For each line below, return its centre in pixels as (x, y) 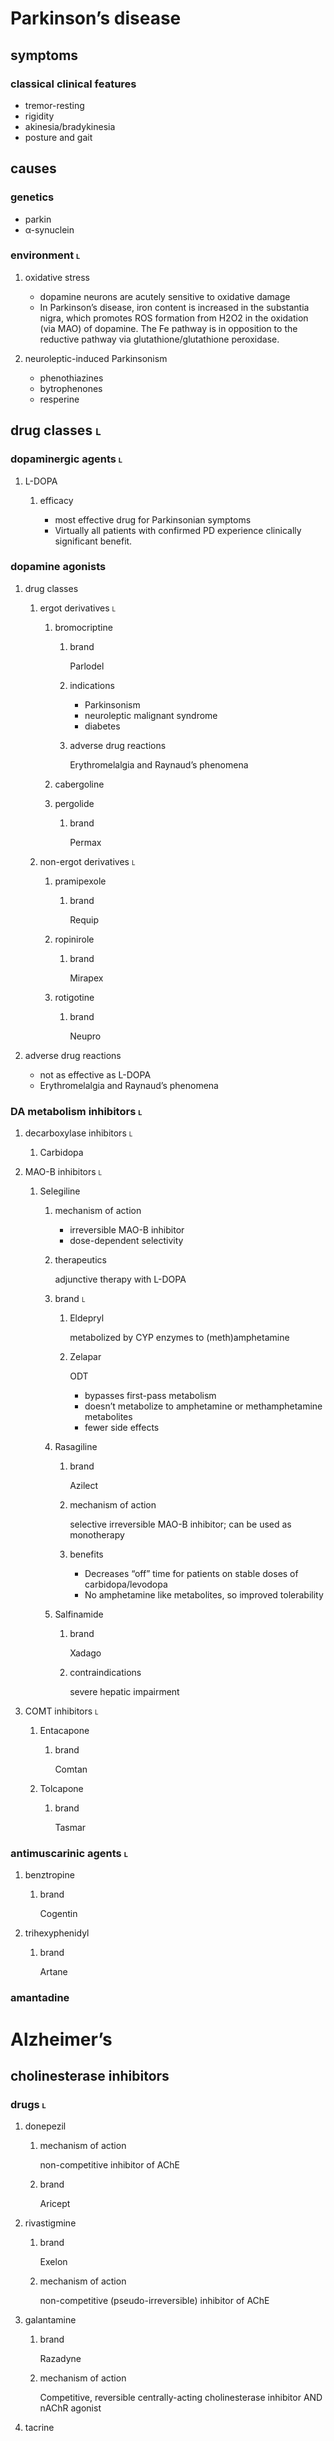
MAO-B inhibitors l (63, 1172)
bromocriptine (83, 627)
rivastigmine (50, 2223)
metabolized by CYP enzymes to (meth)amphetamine (179, 1338)
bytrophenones (71, 388)
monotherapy (97, 1535)
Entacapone (64, 1731)
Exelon (53, 2262)
